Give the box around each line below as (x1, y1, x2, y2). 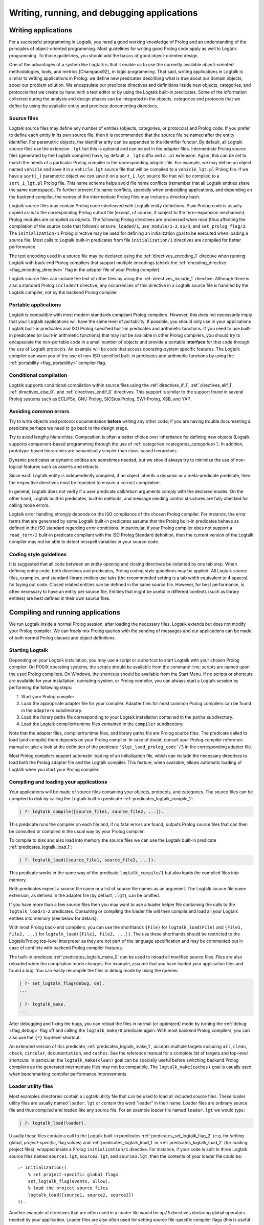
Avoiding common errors (9, 408, 69, 415)
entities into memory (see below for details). (9, 915, 98, 921)
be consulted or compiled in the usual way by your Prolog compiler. (9, 828, 145, 834)
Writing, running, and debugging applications (9, 7, 198, 18)
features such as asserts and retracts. (23, 464, 100, 469)
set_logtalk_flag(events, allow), (27, 1178, 111, 1184)
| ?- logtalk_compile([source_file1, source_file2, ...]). (19, 809, 164, 814)
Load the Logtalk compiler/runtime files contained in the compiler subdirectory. (21, 721, 184, 727)
